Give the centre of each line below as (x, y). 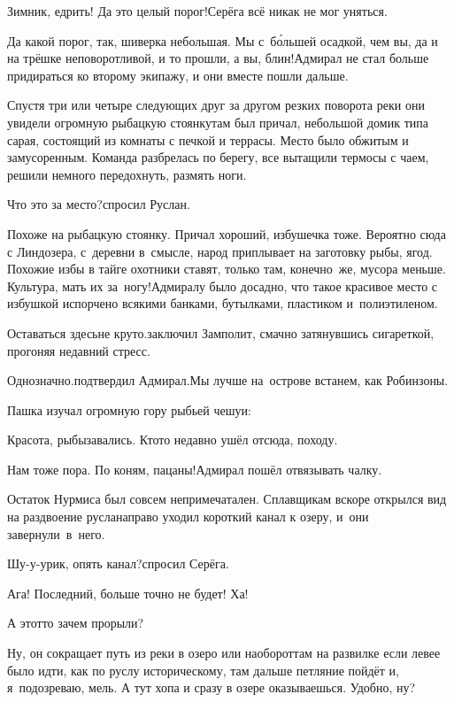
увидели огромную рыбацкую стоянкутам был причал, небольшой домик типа (218, 122)
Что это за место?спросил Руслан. (99, 204)
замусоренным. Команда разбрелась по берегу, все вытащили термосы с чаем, (218, 157)
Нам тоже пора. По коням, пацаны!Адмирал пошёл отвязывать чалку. (195, 469)
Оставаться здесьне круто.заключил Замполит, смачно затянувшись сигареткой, (221, 332)
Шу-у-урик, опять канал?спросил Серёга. (118, 563)
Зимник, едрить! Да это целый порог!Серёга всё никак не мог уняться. (197, 11)
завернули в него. (56, 533)
